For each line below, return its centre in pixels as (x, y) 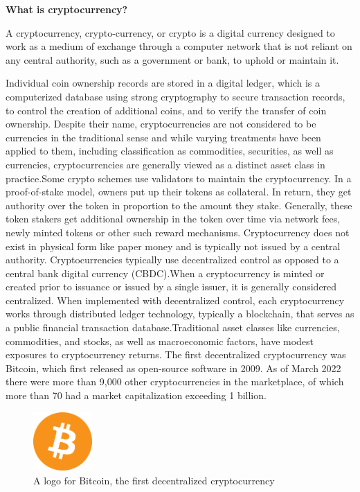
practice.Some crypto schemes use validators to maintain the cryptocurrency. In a (179, 178)
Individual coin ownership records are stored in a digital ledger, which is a (163, 83)
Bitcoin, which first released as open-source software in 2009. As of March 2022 (173, 368)
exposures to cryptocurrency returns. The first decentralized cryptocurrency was (176, 354)
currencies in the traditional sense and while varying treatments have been (163, 137)
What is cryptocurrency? (67, 9)
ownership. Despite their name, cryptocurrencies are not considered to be (161, 124)
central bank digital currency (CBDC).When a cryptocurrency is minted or (165, 273)
